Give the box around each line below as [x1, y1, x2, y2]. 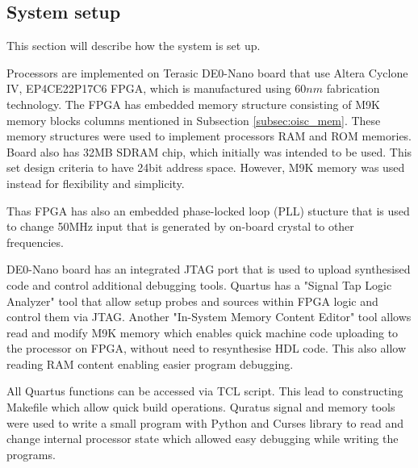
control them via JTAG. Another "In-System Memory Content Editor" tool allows [6, 308, 412, 325]
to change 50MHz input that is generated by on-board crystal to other [6, 218, 354, 235]
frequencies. [6, 233, 64, 250]
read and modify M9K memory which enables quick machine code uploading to [6, 324, 399, 341]
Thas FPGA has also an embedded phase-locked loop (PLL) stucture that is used [6, 202, 410, 219]
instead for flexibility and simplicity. [6, 174, 185, 191]
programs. [6, 445, 56, 462]
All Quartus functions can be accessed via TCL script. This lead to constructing [6, 382, 403, 399]
